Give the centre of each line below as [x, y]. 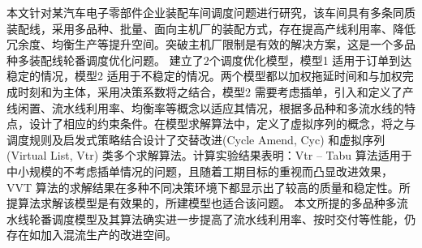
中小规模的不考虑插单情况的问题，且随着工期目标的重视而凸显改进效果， [200, 171]
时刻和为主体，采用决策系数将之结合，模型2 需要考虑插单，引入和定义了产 [215, 91]
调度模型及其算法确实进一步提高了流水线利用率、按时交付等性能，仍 [233, 218]
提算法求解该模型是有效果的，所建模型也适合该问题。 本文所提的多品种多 [202, 203]
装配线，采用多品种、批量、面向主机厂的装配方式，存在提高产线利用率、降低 [211, 28]
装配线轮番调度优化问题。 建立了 [116, 60]
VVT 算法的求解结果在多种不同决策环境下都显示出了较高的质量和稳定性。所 [209, 187]
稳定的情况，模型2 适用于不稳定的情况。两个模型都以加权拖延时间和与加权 [205, 76]
